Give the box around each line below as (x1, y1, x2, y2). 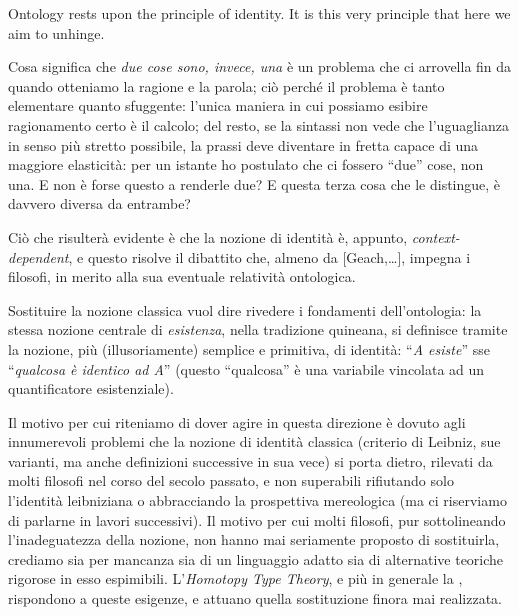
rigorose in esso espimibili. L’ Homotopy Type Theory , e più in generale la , (8, 568, 463, 589)
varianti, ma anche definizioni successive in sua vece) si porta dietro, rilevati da (8, 450, 493, 471)
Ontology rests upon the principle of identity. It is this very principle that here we (8, 3, 511, 23)
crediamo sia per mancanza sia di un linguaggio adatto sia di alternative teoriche (8, 548, 504, 569)
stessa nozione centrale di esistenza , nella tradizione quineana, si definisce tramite (8, 319, 508, 340)
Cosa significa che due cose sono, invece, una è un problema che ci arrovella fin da (8, 56, 512, 77)
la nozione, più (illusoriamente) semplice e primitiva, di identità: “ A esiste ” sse (8, 338, 490, 359)
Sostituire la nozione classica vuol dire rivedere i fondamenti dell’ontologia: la (8, 299, 482, 320)
